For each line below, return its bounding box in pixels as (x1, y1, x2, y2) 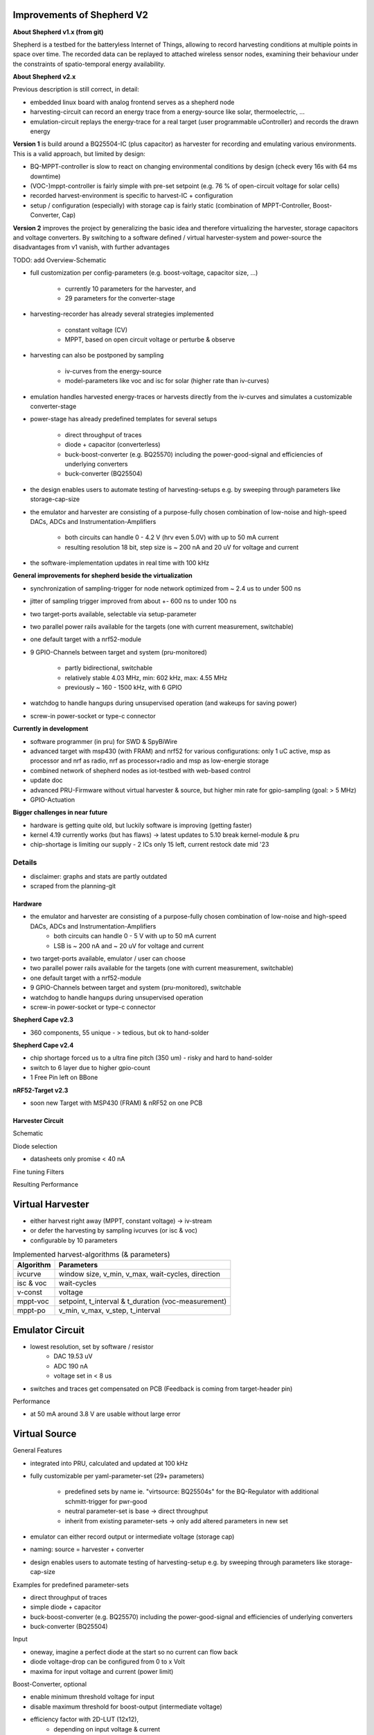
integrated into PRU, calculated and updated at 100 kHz (30, 1459, 188, 1467)
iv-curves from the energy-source (64, 366, 162, 375)
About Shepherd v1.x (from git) (12, 28, 104, 36)
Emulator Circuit (12, 1324, 84, 1336)
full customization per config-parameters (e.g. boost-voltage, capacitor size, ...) (30, 269, 258, 277)
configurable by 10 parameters (30, 1236, 118, 1244)
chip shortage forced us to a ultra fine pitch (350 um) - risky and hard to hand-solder (30, 1053, 273, 1062)
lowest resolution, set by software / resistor (30, 1342, 154, 1351)
